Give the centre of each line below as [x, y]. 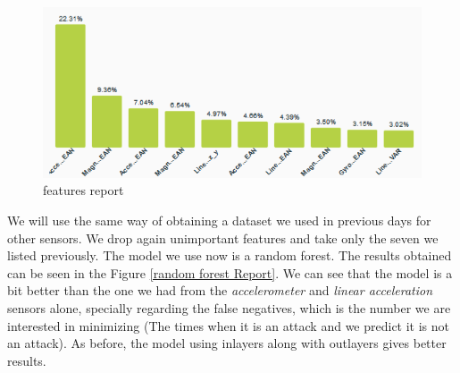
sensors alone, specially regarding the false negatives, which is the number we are [229, 307]
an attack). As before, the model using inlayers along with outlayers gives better [227, 343]
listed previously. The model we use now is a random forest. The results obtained [230, 255]
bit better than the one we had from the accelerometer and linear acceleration [220, 290]
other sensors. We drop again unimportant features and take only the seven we [223, 237]
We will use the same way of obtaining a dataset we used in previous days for [219, 220]
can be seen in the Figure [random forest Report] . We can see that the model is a [230, 272]
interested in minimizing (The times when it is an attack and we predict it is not [229, 325]
